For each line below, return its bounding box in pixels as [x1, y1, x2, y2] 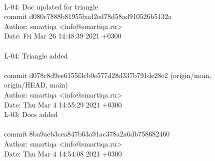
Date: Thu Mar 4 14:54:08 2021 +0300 [4, 148, 122, 158]
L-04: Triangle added [4, 50, 68, 60]
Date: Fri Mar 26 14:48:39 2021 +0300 [4, 30, 121, 41]
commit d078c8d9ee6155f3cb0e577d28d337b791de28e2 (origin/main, [4, 69, 211, 80]
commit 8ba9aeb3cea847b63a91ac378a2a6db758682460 [4, 128, 170, 139]
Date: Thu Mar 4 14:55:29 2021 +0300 [4, 99, 122, 109]
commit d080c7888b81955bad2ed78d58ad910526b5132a [4, 11, 172, 21]
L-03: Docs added [4, 109, 58, 119]
